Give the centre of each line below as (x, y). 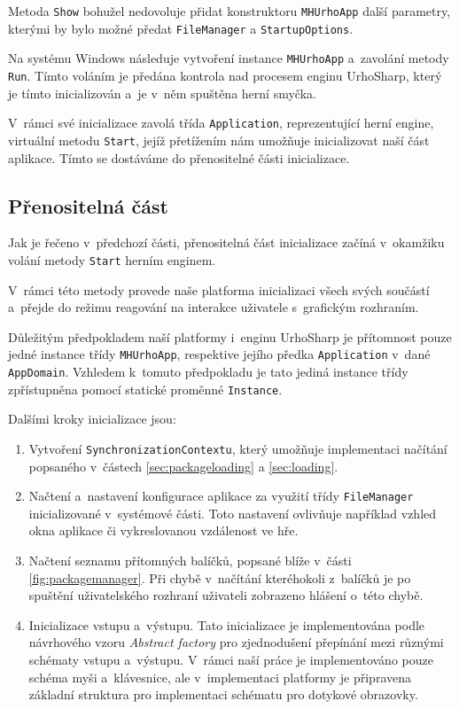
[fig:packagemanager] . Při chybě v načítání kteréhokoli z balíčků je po (220, 577)
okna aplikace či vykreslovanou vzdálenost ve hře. (163, 530)
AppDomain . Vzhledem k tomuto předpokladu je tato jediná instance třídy (208, 372)
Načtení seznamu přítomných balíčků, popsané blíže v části (190, 561)
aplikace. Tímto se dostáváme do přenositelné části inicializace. (179, 157)
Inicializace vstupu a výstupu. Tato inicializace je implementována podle (227, 624)
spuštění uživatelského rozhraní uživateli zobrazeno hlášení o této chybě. (226, 595)
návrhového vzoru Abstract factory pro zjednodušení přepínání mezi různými (236, 642)
